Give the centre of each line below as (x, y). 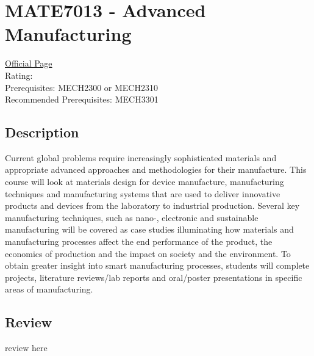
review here (26, 348)
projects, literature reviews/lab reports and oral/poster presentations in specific (154, 277)
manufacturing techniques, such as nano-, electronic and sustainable (132, 217)
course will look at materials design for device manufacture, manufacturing (145, 182)
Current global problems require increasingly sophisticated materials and (141, 157)
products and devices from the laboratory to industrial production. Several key (152, 205)
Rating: (19, 75)
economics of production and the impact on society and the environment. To (148, 253)
